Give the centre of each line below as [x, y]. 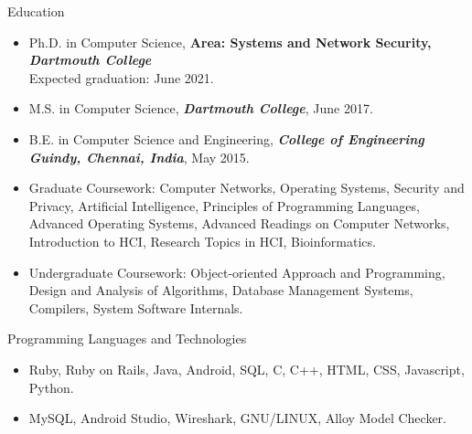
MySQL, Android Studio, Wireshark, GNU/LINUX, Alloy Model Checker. [237, 418]
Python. [51, 387]
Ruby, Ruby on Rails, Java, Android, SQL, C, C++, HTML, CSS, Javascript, [247, 369]
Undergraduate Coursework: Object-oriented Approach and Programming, [237, 272]
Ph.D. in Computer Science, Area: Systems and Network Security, [230, 42]
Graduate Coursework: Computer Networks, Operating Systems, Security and [247, 188]
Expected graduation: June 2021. [121, 77]
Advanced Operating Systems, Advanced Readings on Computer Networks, [239, 223]
